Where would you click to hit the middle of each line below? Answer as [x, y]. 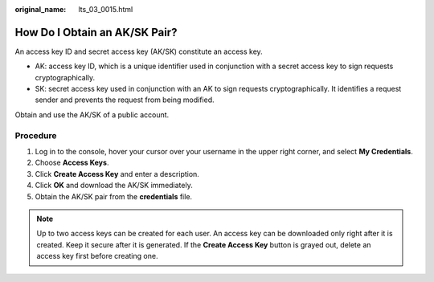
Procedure [36, 135]
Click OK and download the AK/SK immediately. [114, 186]
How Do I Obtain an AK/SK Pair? [96, 32]
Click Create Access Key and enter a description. [117, 174]
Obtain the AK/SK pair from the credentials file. [114, 196]
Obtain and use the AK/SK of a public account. [92, 114]
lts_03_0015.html [106, 9]
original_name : [41, 9]
